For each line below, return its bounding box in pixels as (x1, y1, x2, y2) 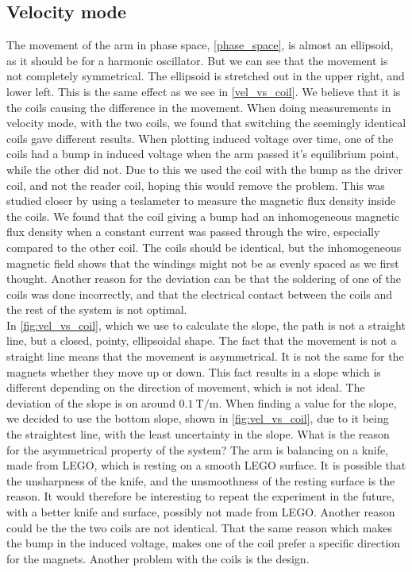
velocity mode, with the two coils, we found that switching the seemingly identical (6, 114, 406, 131)
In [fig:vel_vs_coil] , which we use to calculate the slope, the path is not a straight (6, 316, 406, 333)
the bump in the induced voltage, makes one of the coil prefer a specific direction (6, 535, 401, 551)
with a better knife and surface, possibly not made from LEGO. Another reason (6, 504, 395, 520)
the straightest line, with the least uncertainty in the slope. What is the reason (6, 426, 390, 443)
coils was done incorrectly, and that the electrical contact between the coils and (6, 285, 393, 302)
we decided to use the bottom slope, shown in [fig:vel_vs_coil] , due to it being (6, 410, 389, 427)
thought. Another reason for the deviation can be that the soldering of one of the (6, 270, 401, 287)
